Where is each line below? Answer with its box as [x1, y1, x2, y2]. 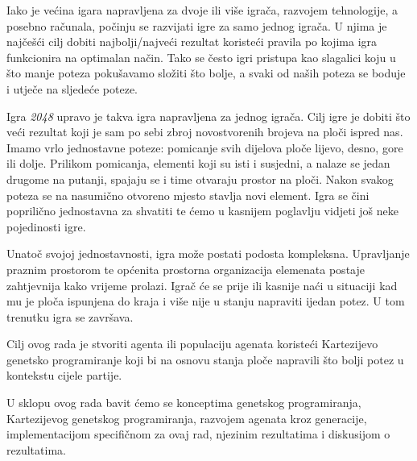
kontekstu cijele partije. [6, 367, 122, 384]
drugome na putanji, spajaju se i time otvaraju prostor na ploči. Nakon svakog [6, 170, 394, 187]
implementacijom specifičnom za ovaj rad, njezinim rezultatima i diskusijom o [6, 426, 390, 442]
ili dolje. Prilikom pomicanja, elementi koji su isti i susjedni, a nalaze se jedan [6, 155, 390, 172]
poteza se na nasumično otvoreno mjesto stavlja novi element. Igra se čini [6, 186, 370, 203]
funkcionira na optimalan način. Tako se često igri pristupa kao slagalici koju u [6, 48, 396, 65]
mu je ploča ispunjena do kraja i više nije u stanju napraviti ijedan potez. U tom [6, 293, 405, 309]
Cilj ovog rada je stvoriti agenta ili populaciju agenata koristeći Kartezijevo [6, 335, 378, 352]
